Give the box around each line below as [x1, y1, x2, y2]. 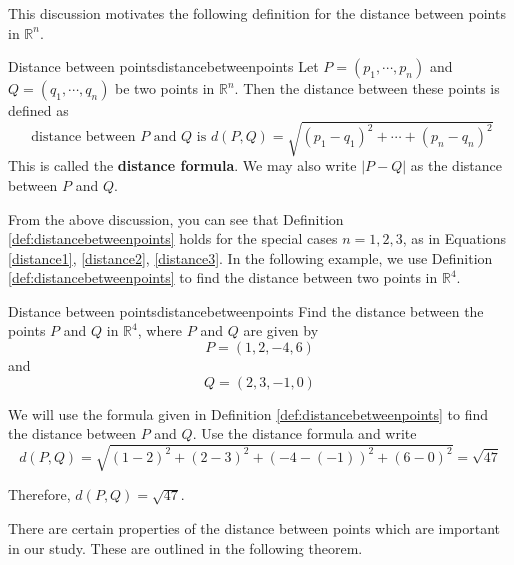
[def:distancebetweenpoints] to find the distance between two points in [8, 267, 438, 288]
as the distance [410, 155, 502, 176]
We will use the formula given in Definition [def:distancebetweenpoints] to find [8, 403, 489, 424]
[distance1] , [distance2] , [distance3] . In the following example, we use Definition [8, 247, 493, 268]
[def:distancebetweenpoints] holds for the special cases [8, 228, 338, 249]
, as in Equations [402, 228, 507, 249]
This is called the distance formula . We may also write [8, 155, 357, 176]
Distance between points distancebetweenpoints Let [8, 56, 319, 77]
